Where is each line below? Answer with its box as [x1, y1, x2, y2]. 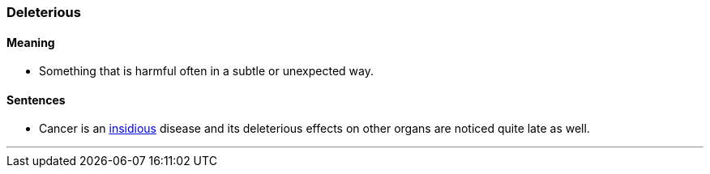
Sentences [6, 92, 66, 107]
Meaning [6, 35, 55, 49]
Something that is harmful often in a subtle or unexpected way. [39, 64, 374, 79]
